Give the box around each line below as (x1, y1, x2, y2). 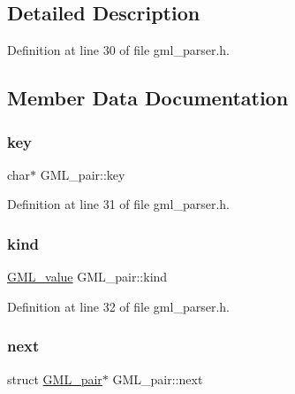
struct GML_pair (7, 369, 102, 388)
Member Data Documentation (7, 84, 289, 112)
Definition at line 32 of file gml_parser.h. (7, 297, 230, 315)
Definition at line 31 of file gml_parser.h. (7, 195, 230, 213)
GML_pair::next (112, 369, 203, 388)
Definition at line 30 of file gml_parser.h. (7, 41, 230, 59)
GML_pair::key (40, 165, 125, 183)
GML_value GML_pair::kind (7, 267, 168, 286)
